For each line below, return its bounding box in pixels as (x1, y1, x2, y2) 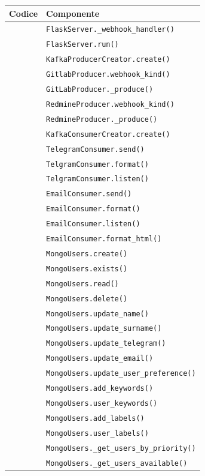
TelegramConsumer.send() (46, 145, 145, 154)
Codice (9, 7, 38, 19)
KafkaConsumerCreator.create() (46, 130, 170, 139)
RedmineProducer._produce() (46, 115, 158, 124)
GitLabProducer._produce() (46, 85, 154, 94)
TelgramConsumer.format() (46, 160, 149, 169)
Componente (46, 7, 100, 19)
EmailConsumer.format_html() (46, 235, 162, 244)
